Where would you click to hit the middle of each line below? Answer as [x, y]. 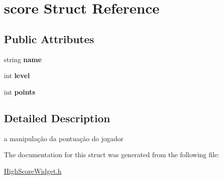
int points [20, 91]
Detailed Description [57, 118]
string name [23, 59]
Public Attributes [49, 39]
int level [17, 75]
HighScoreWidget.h [33, 171]
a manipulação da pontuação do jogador [64, 138]
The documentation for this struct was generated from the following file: [112, 155]
